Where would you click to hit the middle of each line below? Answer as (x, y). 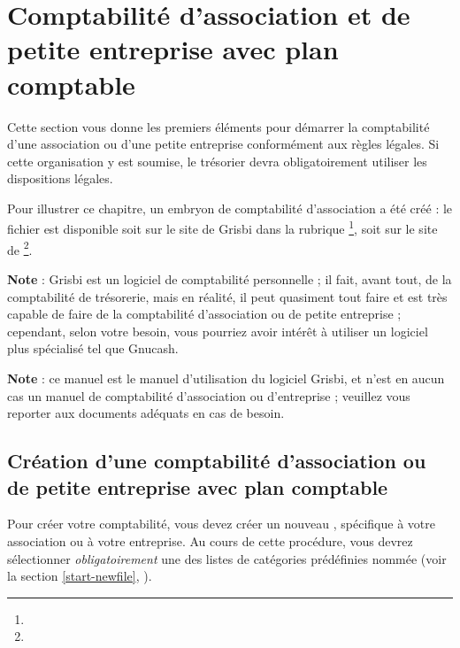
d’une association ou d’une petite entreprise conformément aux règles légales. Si (223, 144)
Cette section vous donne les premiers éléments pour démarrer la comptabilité (218, 126)
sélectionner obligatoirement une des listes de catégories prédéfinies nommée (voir (227, 558)
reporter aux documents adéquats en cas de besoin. (146, 413)
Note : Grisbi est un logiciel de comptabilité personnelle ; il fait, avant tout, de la (230, 278)
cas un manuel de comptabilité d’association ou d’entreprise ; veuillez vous (209, 395)
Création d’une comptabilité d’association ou (217, 461)
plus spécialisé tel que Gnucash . (93, 348)
